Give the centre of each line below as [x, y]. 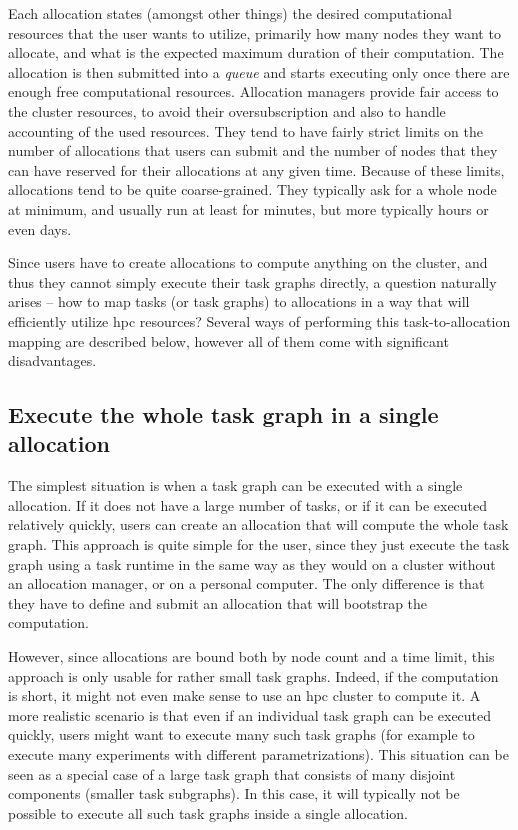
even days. [40, 228]
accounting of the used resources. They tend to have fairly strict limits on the [245, 130]
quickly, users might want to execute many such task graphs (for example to [241, 734]
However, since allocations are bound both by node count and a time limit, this [251, 656]
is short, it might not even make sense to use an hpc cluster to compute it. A [244, 695]
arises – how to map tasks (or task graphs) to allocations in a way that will [239, 301]
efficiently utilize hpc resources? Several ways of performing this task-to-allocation [259, 320]
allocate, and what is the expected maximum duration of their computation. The [256, 52]
